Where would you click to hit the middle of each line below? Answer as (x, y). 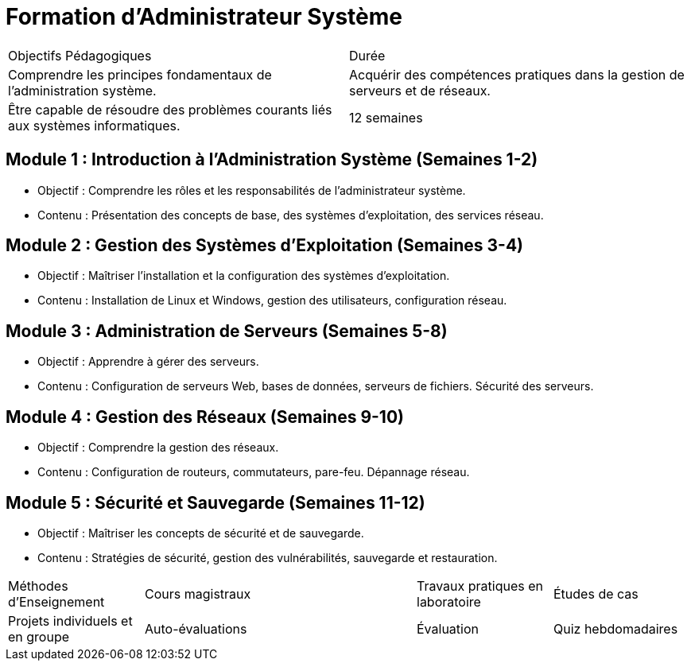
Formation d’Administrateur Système (204, 17)
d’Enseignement (56, 601)
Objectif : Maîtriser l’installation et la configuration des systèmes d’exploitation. (244, 276)
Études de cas (596, 593)
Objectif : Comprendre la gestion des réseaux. (158, 448)
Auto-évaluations (196, 628)
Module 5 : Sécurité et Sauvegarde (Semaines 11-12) (215, 502)
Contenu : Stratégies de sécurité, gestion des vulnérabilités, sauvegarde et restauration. (268, 557)
